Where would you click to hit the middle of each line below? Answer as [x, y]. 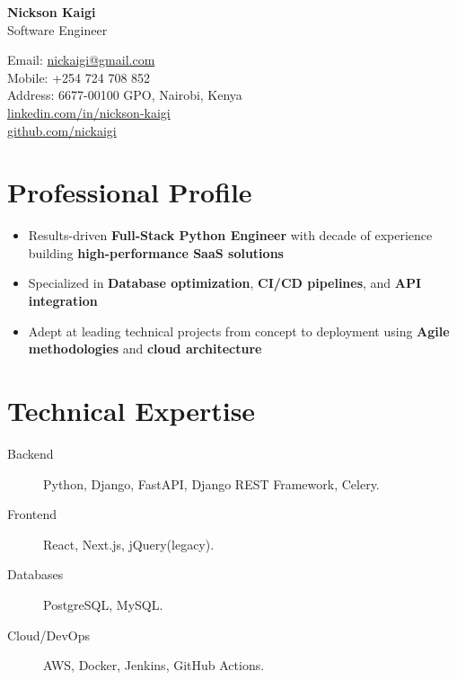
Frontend [32, 514]
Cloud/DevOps [49, 635]
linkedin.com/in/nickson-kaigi [89, 112]
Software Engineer [57, 29]
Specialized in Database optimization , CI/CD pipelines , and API [225, 283]
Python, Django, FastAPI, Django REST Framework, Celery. [211, 483]
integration [63, 301]
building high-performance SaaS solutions [156, 252]
